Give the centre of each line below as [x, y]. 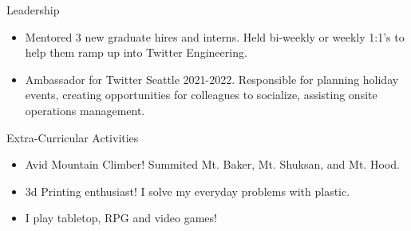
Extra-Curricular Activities [73, 137]
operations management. [85, 110]
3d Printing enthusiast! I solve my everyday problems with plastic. [188, 191]
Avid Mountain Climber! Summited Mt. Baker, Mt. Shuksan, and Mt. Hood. [212, 164]
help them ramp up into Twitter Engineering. [136, 52]
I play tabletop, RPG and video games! [121, 218]
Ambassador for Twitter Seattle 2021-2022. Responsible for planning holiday [212, 79]
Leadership [33, 10]
